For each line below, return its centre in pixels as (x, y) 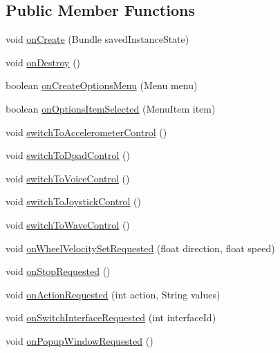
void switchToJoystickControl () (74, 201)
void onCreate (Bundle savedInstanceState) (97, 39)
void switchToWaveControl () (68, 224)
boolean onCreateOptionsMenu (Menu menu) (102, 85)
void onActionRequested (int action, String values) (113, 294)
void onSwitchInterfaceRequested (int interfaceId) (111, 317)
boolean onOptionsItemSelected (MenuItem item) (111, 108)
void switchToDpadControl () (68, 155)
